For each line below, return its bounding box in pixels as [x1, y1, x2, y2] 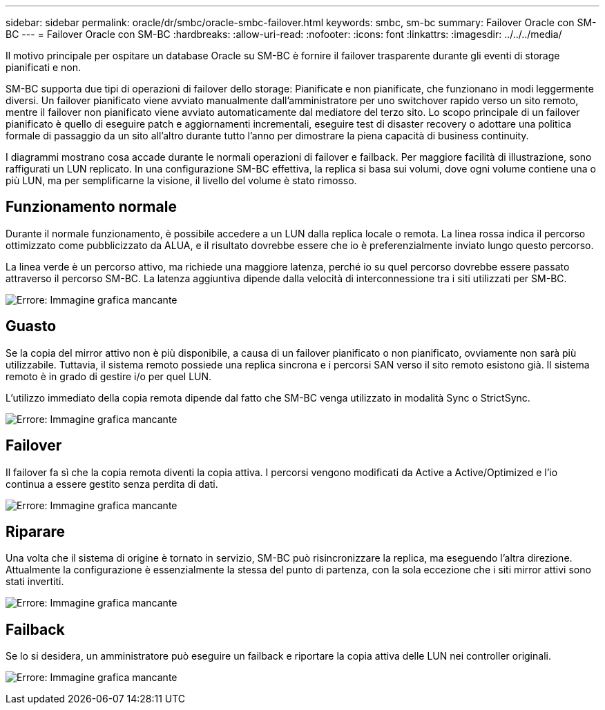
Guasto [6, 317, 57, 335]
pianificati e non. [6, 61, 81, 73]
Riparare [6, 522, 66, 540]
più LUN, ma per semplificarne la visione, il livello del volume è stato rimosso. [6, 175, 357, 186]
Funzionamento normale [6, 198, 177, 216]
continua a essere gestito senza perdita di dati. [6, 477, 218, 490]
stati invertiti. [6, 575, 64, 588]
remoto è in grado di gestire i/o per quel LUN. [6, 370, 212, 382]
